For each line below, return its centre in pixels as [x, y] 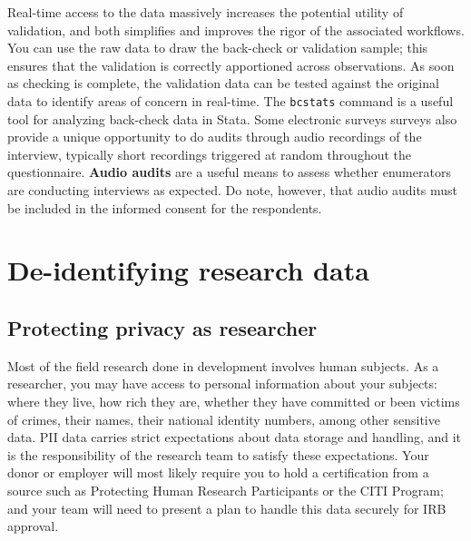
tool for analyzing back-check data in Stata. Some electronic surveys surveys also [232, 118]
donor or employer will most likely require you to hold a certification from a [218, 472]
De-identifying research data [188, 270]
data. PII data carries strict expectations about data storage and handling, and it [235, 437]
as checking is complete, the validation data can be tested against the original [223, 83]
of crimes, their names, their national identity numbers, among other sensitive [224, 419]
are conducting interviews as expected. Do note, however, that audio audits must [233, 190]
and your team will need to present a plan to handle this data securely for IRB [227, 508]
